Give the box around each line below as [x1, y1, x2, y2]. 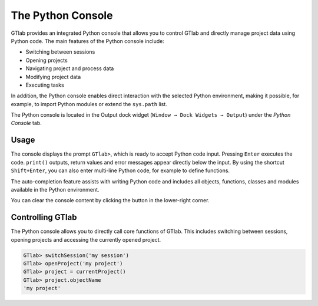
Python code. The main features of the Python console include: [11, 37, 165, 44]
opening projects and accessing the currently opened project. [11, 236, 161, 243]
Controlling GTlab [11, 212, 77, 222]
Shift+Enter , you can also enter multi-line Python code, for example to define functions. [11, 167, 230, 174]
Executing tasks [25, 81, 64, 88]
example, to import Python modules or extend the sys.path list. [11, 100, 167, 107]
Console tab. [11, 120, 42, 127]
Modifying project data [25, 73, 81, 80]
